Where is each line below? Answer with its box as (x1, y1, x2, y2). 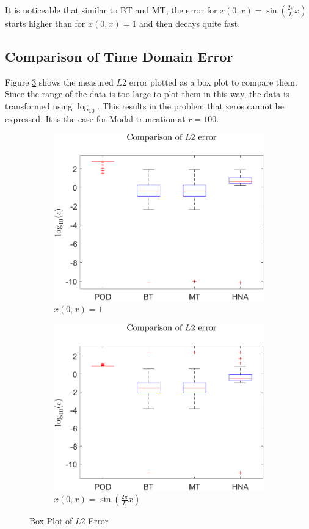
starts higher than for (5, 17, 85, 29)
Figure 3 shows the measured (5, 75, 114, 88)
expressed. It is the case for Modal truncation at (5, 112, 186, 125)
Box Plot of (29, 514, 73, 527)
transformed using (5, 99, 73, 112)
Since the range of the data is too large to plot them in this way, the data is (5, 87, 289, 100)
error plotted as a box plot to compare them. (129, 75, 297, 88)
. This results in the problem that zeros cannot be (97, 99, 284, 112)
